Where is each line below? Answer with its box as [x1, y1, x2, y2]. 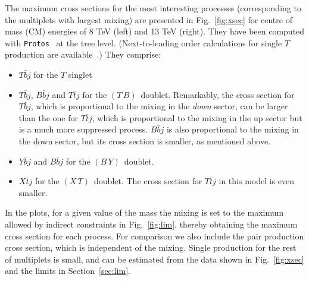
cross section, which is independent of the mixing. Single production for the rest [5, 241, 296, 254]
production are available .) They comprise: [5, 48, 161, 61]
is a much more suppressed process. [18, 123, 148, 135]
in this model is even [219, 175, 295, 187]
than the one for [18, 111, 79, 124]
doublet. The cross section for [94, 175, 202, 187]
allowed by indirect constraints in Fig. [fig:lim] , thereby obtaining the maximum [5, 217, 298, 230]
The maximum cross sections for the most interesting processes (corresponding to [5, 2, 301, 14]
